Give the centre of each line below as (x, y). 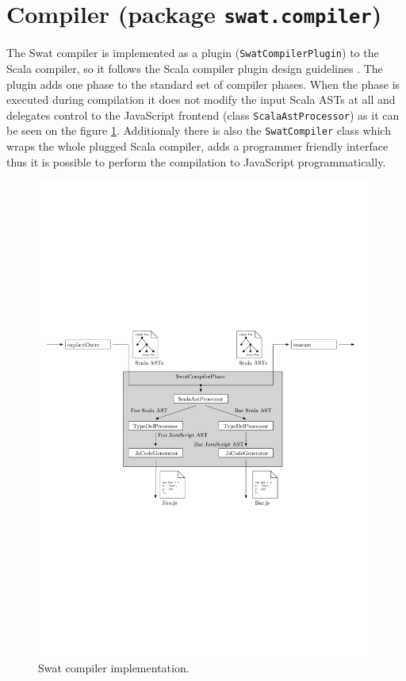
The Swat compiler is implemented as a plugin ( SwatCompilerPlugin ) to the (193, 53)
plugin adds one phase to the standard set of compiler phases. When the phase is (203, 84)
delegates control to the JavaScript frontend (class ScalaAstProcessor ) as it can (203, 115)
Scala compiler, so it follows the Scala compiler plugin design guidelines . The (195, 68)
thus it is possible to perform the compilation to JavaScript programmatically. (196, 161)
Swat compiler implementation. (114, 667)
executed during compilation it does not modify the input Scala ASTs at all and (201, 99)
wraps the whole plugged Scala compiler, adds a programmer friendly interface (197, 146)
